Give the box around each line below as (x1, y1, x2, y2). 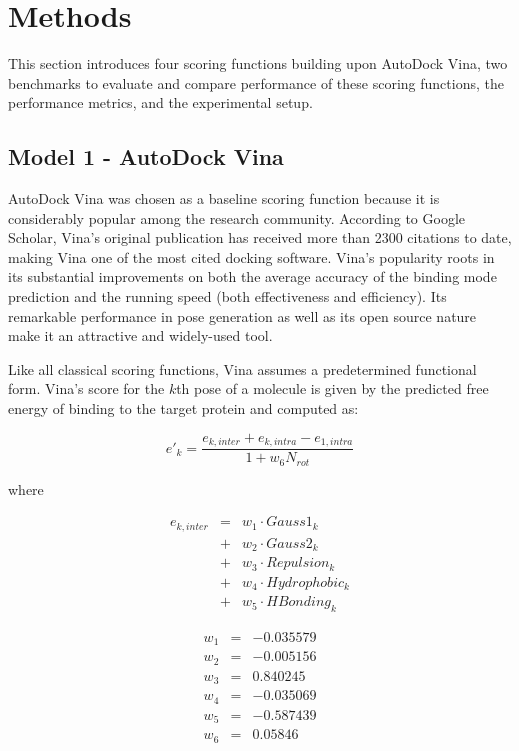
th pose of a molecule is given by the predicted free (176, 378, 489, 399)
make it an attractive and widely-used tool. (8, 325, 273, 346)
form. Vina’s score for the (8, 378, 165, 399)
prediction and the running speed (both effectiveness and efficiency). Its (8, 286, 447, 307)
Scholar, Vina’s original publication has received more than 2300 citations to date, (8, 227, 512, 248)
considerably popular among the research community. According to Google (8, 207, 466, 228)
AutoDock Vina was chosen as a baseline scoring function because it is (8, 188, 440, 209)
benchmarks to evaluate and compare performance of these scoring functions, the (8, 72, 504, 93)
